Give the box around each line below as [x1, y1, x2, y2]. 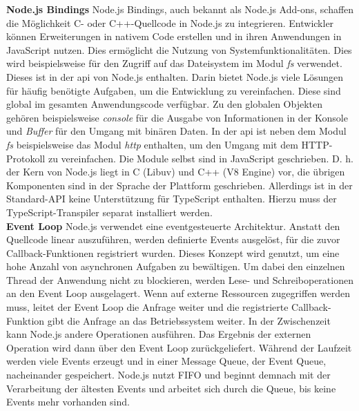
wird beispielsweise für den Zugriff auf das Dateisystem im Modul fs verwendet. [6, 56, 342, 70]
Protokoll [6, 151, 46, 165]
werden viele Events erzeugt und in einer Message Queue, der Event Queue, [6, 354, 327, 368]
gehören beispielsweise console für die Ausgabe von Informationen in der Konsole [6, 110, 348, 124]
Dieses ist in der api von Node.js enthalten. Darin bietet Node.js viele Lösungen [6, 69, 344, 84]
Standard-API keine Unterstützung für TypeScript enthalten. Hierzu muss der [6, 191, 337, 206]
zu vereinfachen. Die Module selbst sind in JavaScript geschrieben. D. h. [48, 151, 353, 165]
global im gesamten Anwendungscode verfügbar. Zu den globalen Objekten [6, 97, 322, 111]
